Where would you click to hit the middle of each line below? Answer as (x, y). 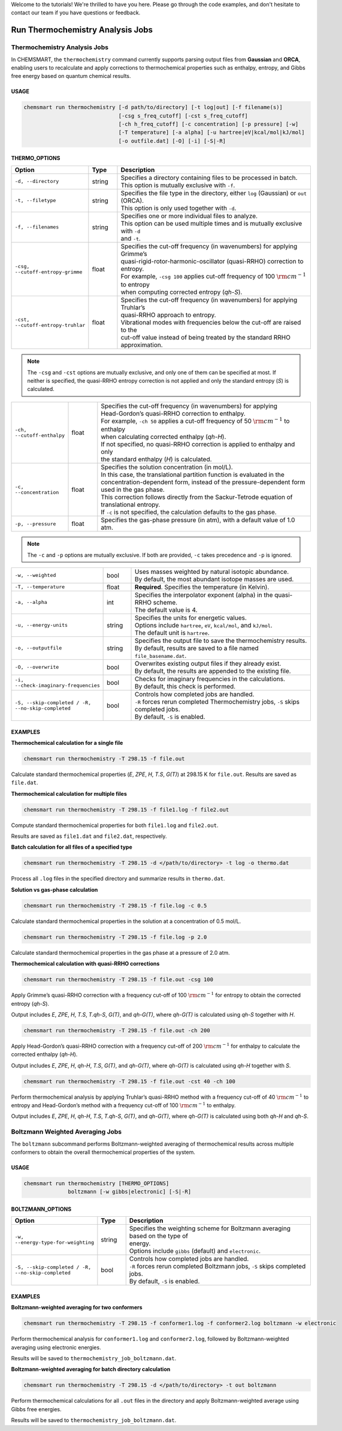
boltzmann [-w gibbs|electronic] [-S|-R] (130, 1192)
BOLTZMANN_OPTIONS (41, 1209)
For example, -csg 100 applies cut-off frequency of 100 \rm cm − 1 (214, 276)
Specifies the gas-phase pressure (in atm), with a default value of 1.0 (198, 520)
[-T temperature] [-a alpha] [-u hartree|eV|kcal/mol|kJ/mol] (211, 133)
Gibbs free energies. (36, 1409)
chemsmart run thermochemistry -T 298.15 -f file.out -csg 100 (119, 980)
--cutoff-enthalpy (40, 435)
